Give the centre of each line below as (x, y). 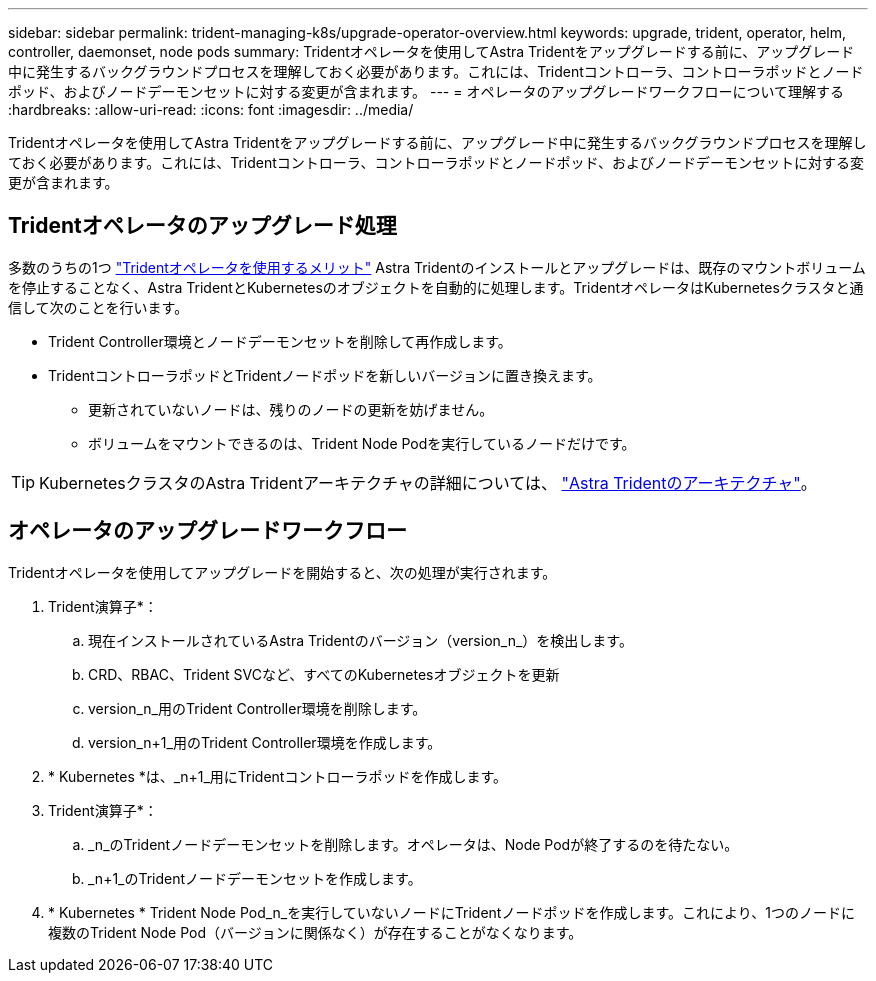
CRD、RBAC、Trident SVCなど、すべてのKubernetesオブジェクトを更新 (324, 674)
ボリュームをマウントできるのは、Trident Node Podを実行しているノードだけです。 (362, 443)
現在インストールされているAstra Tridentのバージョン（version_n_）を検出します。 (360, 640)
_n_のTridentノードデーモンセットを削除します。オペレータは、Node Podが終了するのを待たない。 (413, 844)
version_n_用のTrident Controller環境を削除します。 (257, 708)
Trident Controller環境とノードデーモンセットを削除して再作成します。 (280, 341)
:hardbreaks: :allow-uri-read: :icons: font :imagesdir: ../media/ (211, 109)
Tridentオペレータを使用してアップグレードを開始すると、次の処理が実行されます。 (282, 572)
